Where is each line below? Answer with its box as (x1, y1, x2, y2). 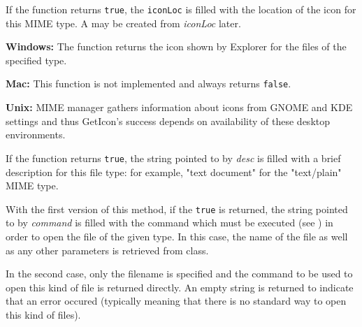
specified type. (6, 52, 67, 67)
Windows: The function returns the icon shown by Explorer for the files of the (6, 39, 347, 54)
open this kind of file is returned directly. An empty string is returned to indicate (6, 279, 354, 294)
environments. (6, 127, 66, 142)
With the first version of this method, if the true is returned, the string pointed (6, 201, 348, 216)
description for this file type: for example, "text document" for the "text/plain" (6, 164, 342, 179)
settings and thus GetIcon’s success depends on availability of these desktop (6, 113, 331, 128)
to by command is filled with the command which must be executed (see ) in (6, 215, 333, 230)
